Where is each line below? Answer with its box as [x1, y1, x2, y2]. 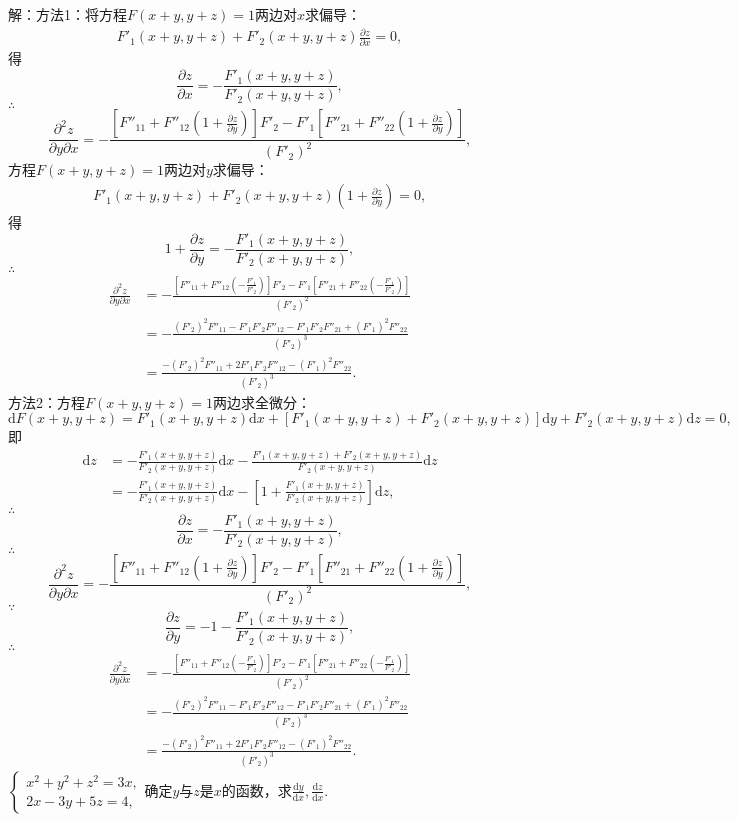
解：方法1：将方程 [8, 4, 127, 24]
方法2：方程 [8, 391, 85, 412]
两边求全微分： [212, 391, 311, 412]
